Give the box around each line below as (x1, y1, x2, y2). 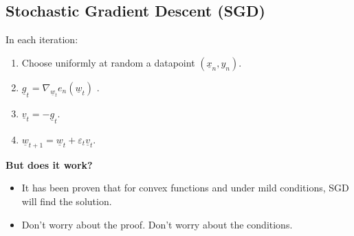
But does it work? (5, 157, 93, 172)
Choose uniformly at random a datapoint (21, 55, 195, 69)
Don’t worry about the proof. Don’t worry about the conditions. (21, 217, 293, 231)
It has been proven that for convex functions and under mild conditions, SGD (21, 180, 349, 195)
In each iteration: (5, 32, 78, 47)
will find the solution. (21, 194, 112, 209)
